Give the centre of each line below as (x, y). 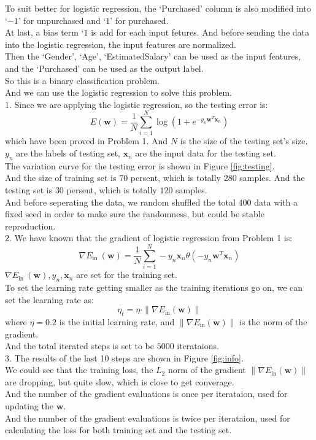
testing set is (29, 190)
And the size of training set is (61, 178)
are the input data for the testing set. (206, 153)
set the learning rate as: (49, 299)
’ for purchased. (139, 20)
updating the (29, 406)
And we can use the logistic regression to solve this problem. (118, 92)
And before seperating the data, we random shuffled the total (120, 202)
